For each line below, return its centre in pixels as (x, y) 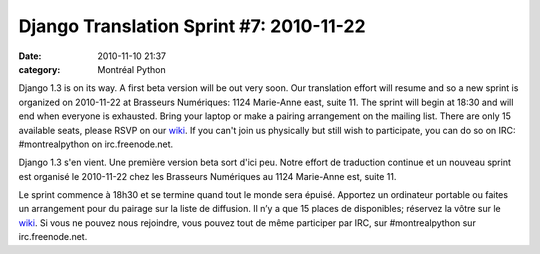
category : (39, 69)
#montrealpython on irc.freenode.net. (96, 144)
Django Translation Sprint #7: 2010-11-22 (192, 26)
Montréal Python (131, 69)
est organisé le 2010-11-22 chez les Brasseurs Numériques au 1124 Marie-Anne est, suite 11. (207, 176)
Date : (30, 56)
